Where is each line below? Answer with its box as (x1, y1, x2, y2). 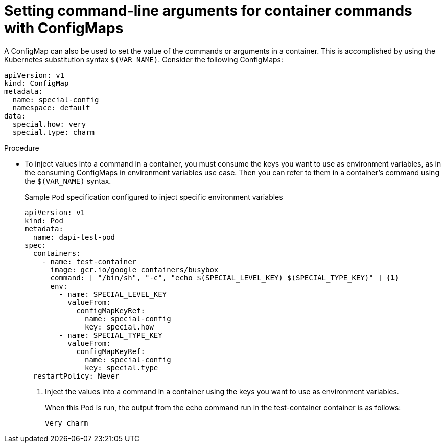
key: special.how (85, 322, 154, 331)
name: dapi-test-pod (33, 232, 115, 241)
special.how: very (12, 120, 86, 128)
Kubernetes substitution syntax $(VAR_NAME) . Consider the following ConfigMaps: (4, 55, 284, 64)
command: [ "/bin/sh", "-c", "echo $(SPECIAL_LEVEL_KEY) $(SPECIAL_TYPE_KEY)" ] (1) (50, 273, 400, 282)
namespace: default (12, 103, 90, 112)
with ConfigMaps (4, 19, 124, 37)
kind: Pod (25, 216, 63, 225)
